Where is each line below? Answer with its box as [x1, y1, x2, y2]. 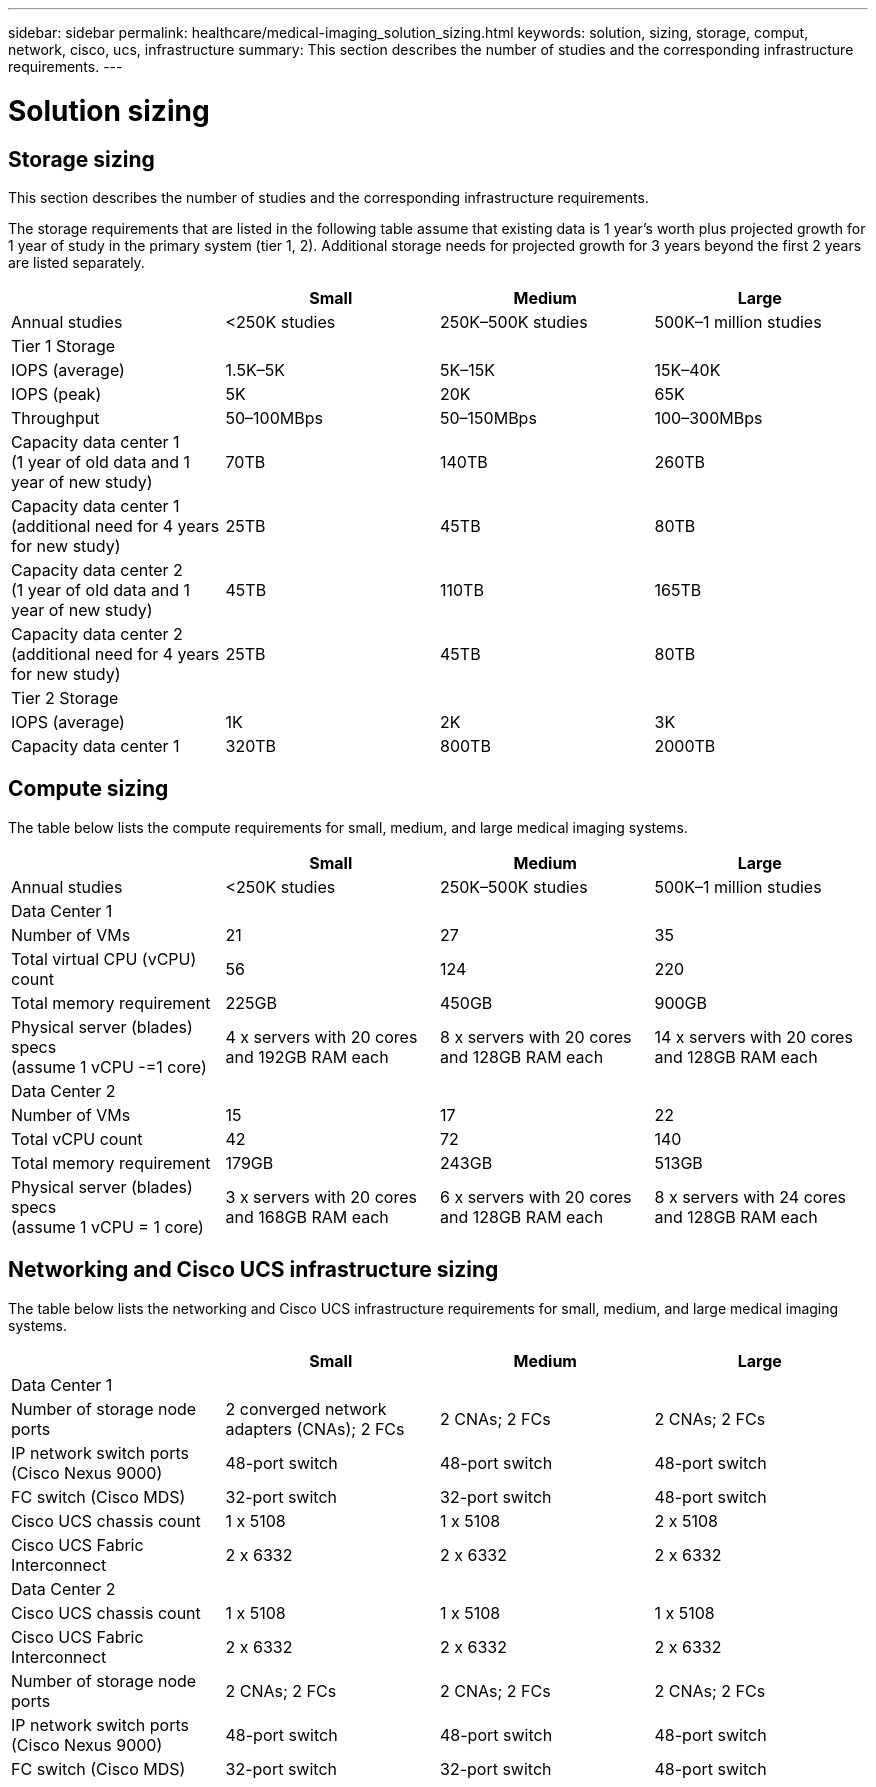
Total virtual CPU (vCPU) [11, 948, 197, 969]
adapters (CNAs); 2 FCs [225, 1418, 405, 1439]
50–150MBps [440, 407, 537, 428]
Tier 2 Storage [11, 687, 119, 708]
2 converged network [225, 1398, 387, 1419]
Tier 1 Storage [11, 335, 116, 356]
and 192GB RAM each [225, 1046, 389, 1067]
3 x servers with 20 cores [225, 1186, 417, 1207]
